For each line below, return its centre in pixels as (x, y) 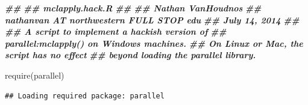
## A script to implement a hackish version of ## (116, 31)
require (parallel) (35, 75)
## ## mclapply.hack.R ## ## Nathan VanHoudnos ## (133, 8)
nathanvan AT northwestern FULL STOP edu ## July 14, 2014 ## (152, 19)
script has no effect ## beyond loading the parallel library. (130, 55)
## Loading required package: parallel (85, 96)
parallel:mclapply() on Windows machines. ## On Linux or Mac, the (154, 43)
